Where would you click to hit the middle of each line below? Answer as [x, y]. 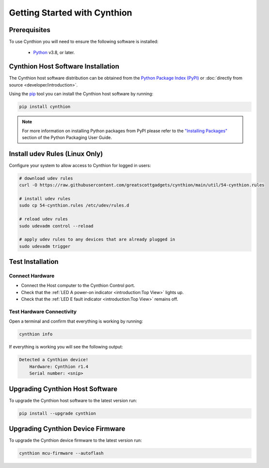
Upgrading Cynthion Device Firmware [67, 428]
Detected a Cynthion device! [54, 360]
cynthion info [36, 334]
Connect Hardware [32, 276]
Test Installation [34, 262]
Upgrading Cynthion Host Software [63, 389]
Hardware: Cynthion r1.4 [59, 366]
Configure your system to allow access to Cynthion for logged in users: [80, 165]
